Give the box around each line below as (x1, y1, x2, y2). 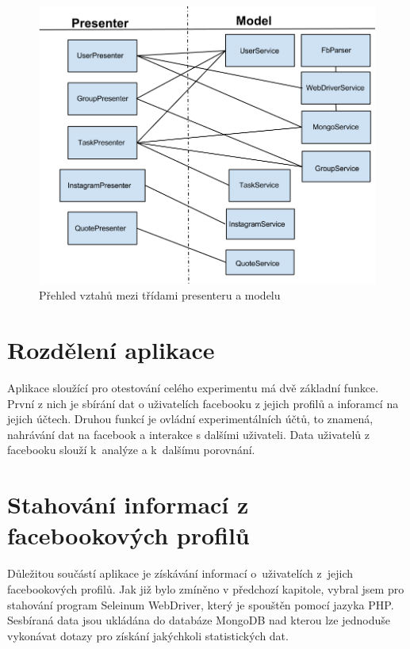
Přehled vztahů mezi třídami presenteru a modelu (39, 287, 281, 304)
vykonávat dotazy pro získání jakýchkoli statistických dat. (7, 627, 289, 643)
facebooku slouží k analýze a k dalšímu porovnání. (7, 441, 255, 458)
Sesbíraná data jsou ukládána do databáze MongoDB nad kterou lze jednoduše (7, 612, 390, 628)
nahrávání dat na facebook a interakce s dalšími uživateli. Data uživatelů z (7, 426, 370, 442)
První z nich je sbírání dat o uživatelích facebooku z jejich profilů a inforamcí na (7, 395, 399, 411)
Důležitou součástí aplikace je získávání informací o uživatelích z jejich (7, 565, 354, 582)
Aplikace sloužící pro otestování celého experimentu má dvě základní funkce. (7, 380, 379, 396)
